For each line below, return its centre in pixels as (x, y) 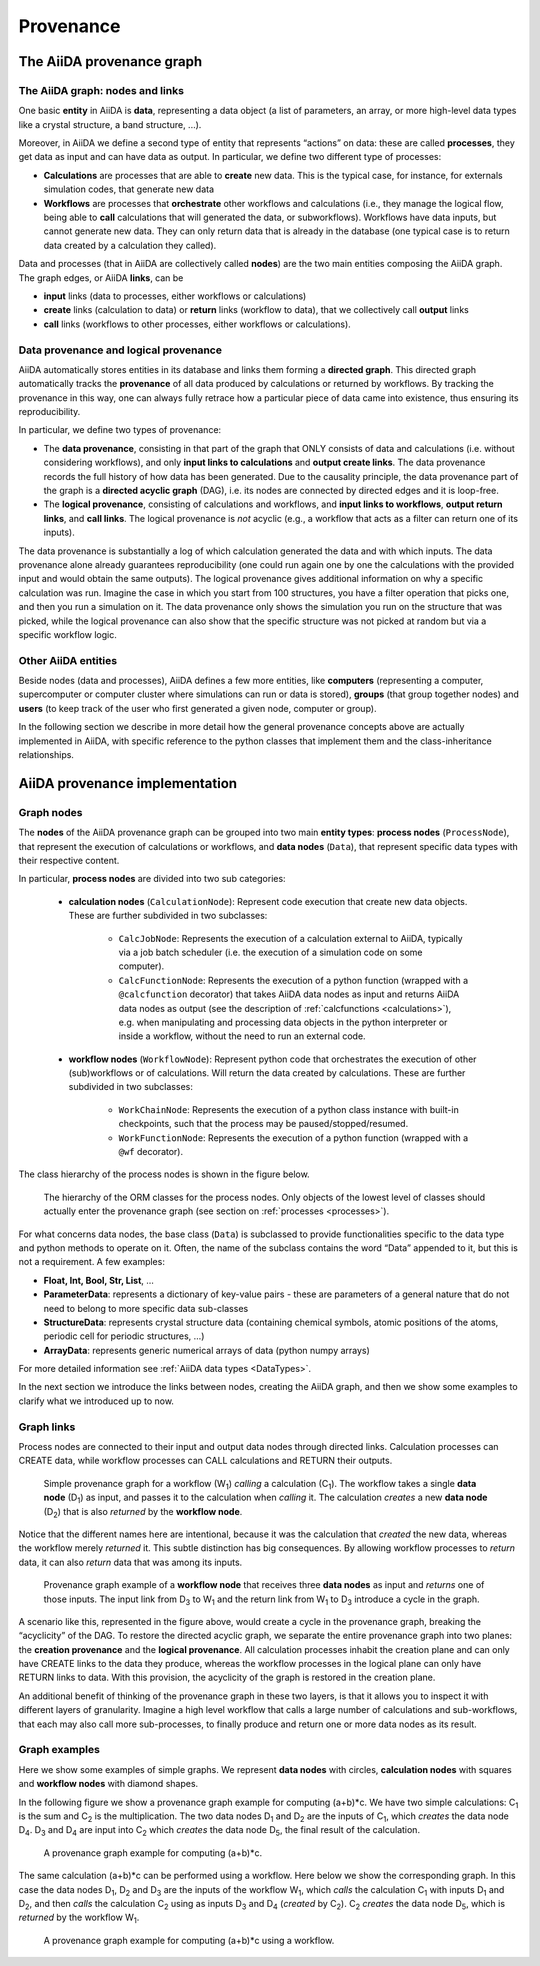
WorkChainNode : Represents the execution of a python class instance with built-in (288, 1109)
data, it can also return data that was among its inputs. (130, 1562)
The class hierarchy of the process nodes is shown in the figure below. (164, 1174)
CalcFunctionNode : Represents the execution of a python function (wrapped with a (293, 980)
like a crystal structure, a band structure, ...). (110, 124)
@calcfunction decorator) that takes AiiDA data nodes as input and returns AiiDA (289, 994)
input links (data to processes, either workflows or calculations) (175, 296)
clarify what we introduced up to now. (96, 1401)
